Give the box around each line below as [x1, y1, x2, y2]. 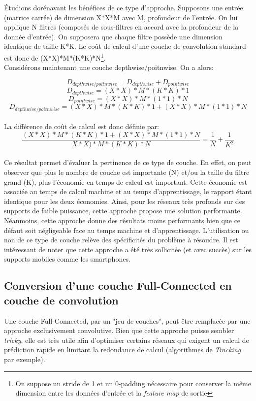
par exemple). [4, 354, 45, 364]
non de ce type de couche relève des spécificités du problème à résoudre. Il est [4, 234, 238, 245]
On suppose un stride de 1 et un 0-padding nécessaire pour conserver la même [15, 378, 251, 388]
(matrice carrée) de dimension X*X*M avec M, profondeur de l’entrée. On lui [4, 12, 238, 22]
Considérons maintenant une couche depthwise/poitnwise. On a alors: [4, 62, 214, 72]
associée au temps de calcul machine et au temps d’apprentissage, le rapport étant [4, 186, 252, 197]
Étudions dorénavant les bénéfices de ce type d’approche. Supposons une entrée [4, 2, 243, 12]
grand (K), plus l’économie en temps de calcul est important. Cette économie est [4, 176, 248, 187]
